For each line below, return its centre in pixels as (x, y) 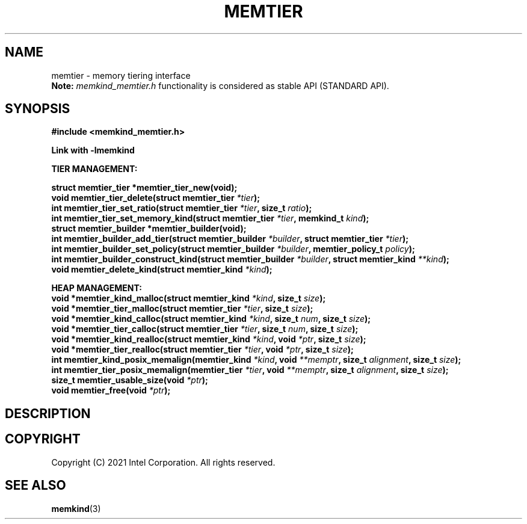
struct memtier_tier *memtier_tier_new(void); (144, 188)
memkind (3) (76, 508)
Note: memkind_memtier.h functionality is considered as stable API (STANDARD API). (220, 85)
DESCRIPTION (48, 413)
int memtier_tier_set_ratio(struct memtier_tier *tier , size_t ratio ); (182, 208)
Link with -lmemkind (93, 150)
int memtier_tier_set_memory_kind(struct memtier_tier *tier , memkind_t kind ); (210, 218)
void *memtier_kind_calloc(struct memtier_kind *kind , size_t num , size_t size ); (211, 319)
